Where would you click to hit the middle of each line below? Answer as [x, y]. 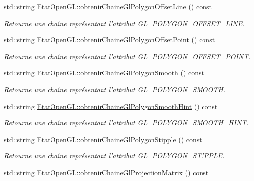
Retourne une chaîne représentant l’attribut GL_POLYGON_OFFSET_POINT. [127, 56]
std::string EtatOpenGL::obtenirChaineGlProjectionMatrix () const [106, 172]
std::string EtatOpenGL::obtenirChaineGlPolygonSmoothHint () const [111, 106]
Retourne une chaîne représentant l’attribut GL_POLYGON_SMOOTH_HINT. [126, 123]
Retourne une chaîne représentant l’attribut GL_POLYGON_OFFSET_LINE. [124, 23]
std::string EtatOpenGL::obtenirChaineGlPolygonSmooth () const [104, 73]
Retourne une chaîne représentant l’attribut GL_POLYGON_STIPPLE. [114, 156]
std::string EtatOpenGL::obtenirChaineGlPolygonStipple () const [103, 139]
